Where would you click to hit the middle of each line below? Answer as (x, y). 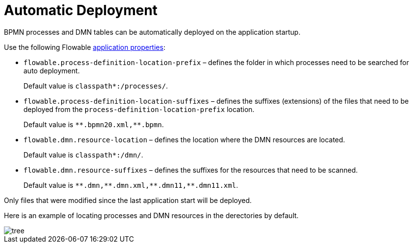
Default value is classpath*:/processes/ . (96, 86)
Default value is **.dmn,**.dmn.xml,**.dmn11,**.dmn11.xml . (131, 185)
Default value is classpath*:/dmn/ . (83, 155)
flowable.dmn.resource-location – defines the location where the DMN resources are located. (184, 139)
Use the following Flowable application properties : (85, 47)
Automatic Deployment (81, 10)
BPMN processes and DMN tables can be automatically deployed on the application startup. (152, 32)
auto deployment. (52, 70)
